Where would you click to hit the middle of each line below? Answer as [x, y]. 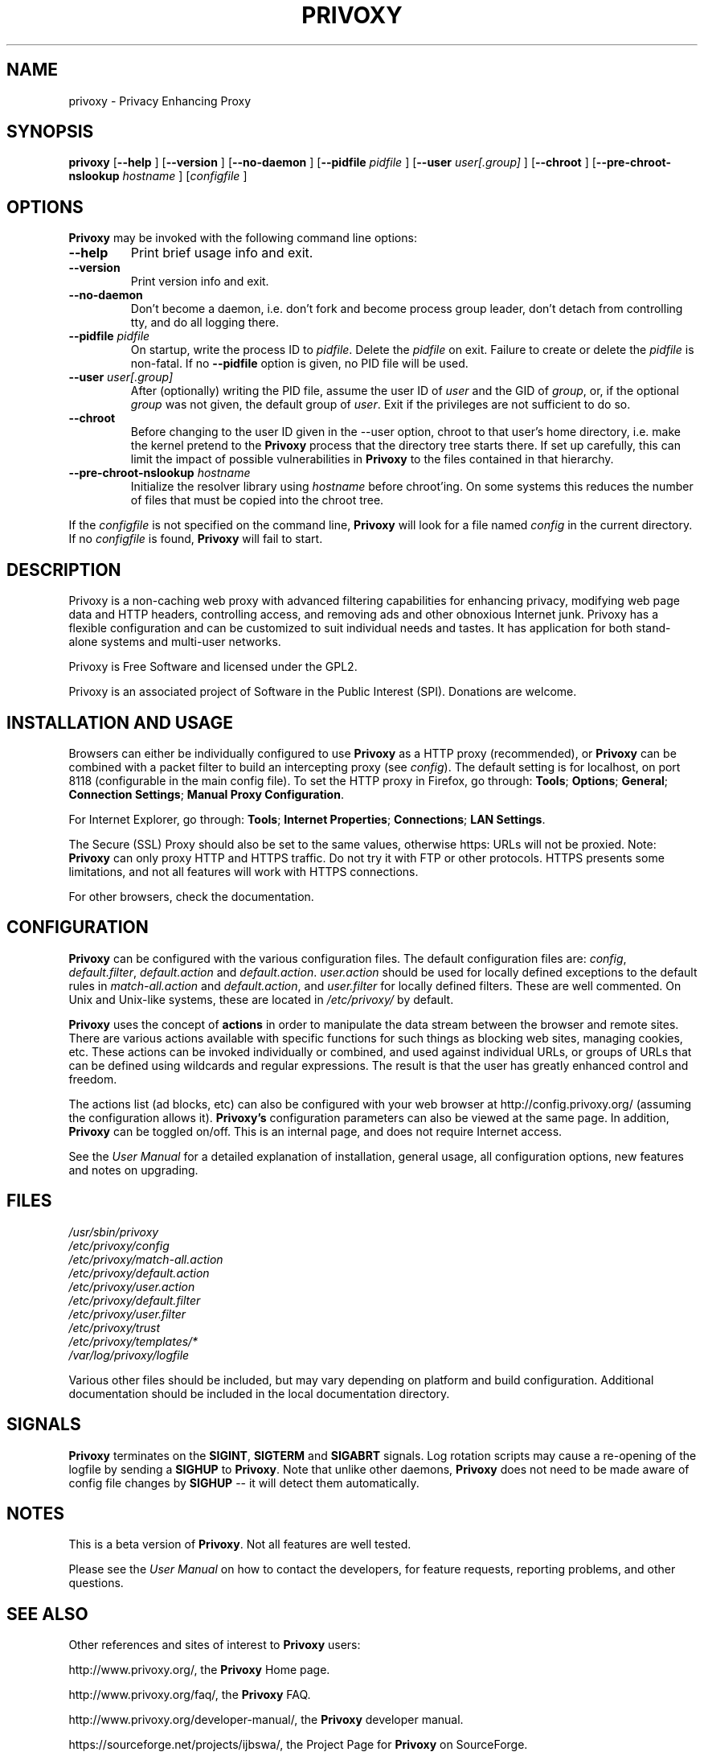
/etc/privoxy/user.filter [127, 1314]
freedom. [93, 1079]
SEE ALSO [47, 1614]
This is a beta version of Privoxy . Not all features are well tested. [240, 1544]
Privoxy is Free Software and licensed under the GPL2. [213, 667]
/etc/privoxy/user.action [132, 1286]
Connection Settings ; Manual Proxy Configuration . [206, 794]
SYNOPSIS [50, 132]
